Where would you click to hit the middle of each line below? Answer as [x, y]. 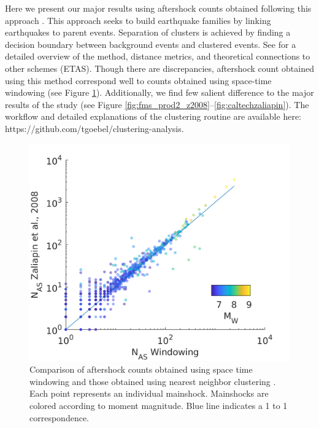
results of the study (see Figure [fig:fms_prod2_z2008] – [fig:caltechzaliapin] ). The [157, 104]
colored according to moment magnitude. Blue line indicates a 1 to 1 [159, 405]
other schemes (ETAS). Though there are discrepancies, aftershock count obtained [159, 68]
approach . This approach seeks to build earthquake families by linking [138, 20]
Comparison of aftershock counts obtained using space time [141, 369]
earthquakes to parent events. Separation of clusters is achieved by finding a [148, 32]
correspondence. [59, 417]
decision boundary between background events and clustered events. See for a [151, 44]
